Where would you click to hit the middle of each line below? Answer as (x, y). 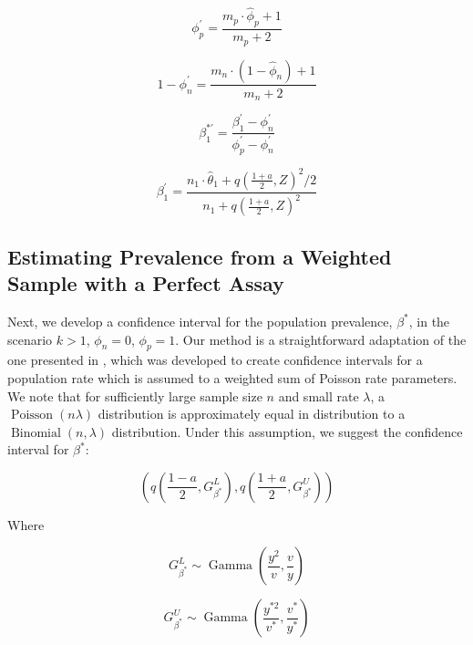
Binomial (36, 433)
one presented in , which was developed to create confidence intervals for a (215, 360)
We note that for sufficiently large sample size (135, 395)
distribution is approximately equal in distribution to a (252, 414)
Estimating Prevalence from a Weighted (200, 256)
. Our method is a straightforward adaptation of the (321, 339)
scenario (30, 339)
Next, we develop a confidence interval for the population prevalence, (200, 321)
